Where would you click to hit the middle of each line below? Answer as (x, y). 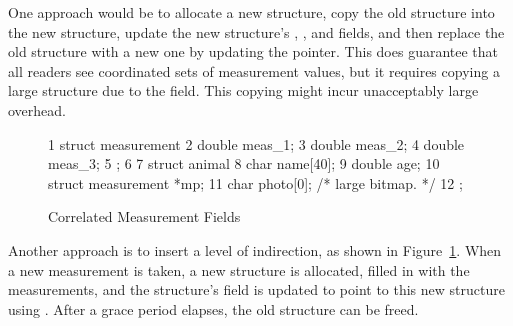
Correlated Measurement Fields (144, 216)
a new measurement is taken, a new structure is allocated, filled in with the (239, 269)
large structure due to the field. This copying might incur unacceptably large (243, 90)
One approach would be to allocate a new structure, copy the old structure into (251, 12)
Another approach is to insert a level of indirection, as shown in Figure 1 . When (255, 249)
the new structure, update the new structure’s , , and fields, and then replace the (256, 31)
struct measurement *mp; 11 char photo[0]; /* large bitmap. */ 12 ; (255, 182)
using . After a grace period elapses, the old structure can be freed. (213, 308)
